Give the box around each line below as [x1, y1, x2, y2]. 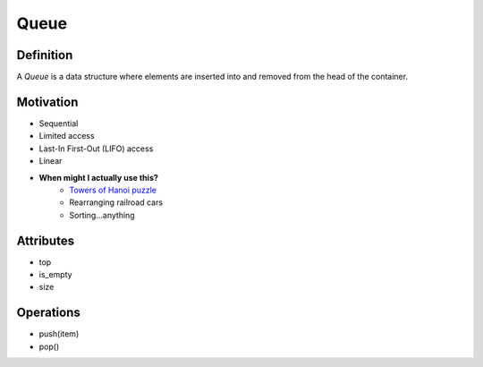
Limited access [38, 131, 95, 141]
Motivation [16, 94, 79, 109]
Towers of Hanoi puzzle [69, 184, 157, 195]
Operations [16, 305, 80, 320]
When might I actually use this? [38, 172, 158, 183]
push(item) [38, 329, 80, 339]
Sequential [38, 117, 79, 129]
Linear [38, 156, 63, 166]
